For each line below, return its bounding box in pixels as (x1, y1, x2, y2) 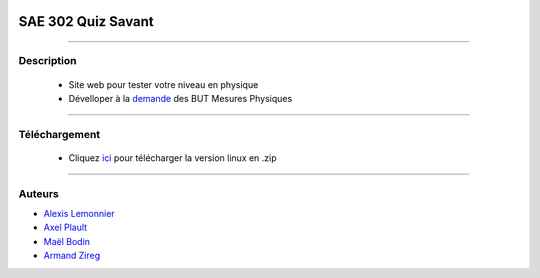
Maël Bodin (43, 235, 90, 247)
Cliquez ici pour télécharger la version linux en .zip (68, 151, 277, 164)
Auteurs (18, 186, 59, 200)
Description (18, 54, 77, 68)
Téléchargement (18, 127, 101, 141)
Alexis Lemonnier (43, 208, 115, 220)
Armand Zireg (43, 250, 101, 262)
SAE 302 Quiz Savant (18, 13, 154, 30)
